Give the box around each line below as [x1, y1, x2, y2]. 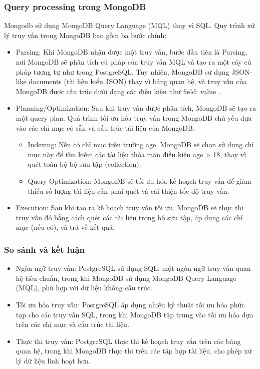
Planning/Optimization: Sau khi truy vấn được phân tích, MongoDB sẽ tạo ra [16, 103, 256, 113]
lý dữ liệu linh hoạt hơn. [16, 355, 91, 365]
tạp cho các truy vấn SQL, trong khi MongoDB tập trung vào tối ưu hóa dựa [16, 309, 253, 319]
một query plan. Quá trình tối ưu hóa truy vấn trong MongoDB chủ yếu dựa [16, 112, 252, 123]
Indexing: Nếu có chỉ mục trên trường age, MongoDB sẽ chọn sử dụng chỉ [28, 139, 254, 150]
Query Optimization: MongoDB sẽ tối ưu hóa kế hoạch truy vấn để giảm [28, 175, 251, 186]
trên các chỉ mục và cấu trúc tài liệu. [16, 319, 129, 329]
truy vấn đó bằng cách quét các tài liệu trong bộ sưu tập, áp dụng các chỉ [16, 212, 243, 222]
